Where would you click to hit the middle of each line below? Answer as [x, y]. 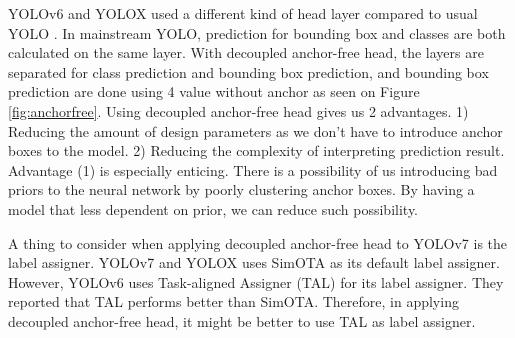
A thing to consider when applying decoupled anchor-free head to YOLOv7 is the [258, 242]
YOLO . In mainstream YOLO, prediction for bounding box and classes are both [257, 32]
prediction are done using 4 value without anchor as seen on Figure [214, 91]
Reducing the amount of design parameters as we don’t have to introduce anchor [255, 130]
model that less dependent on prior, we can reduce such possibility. [213, 208]
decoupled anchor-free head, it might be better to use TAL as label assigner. [242, 320]
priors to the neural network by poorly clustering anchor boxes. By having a [241, 189]
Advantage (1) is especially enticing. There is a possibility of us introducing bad [253, 169]
